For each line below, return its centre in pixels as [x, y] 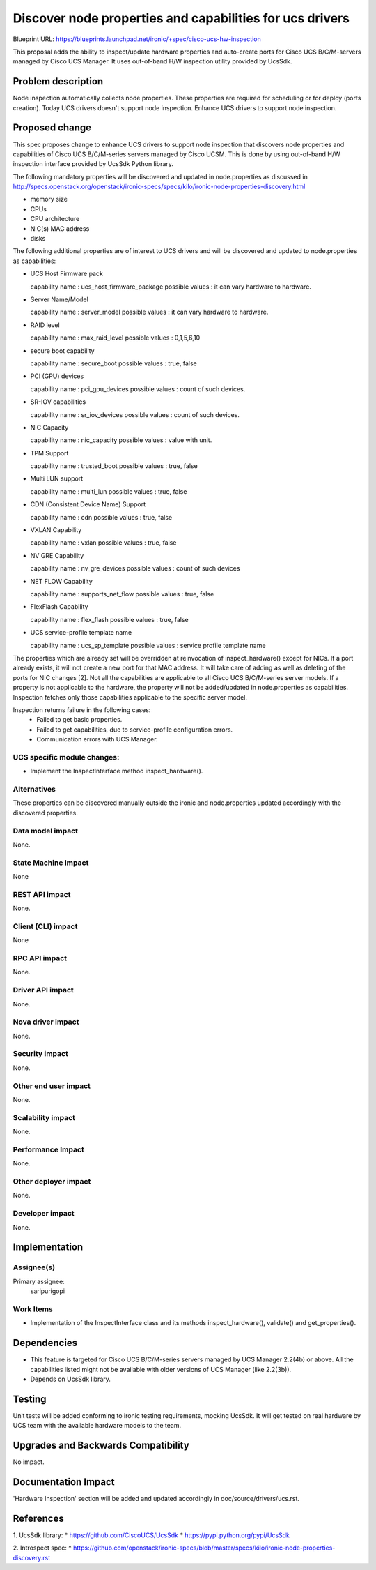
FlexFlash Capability [59, 607]
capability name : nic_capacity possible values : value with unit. [121, 440]
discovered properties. [45, 813]
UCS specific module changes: [66, 757]
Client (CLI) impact [45, 926]
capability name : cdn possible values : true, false [101, 517]
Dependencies [45, 1343]
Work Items [33, 1309]
